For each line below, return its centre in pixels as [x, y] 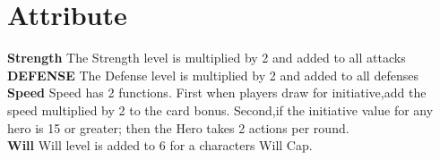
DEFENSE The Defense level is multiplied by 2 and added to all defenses [213, 75]
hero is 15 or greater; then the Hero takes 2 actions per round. [178, 127]
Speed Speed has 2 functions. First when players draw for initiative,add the [217, 93]
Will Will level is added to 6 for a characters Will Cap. [160, 145]
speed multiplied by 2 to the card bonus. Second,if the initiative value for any [220, 109]
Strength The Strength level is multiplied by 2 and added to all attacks [207, 58]
